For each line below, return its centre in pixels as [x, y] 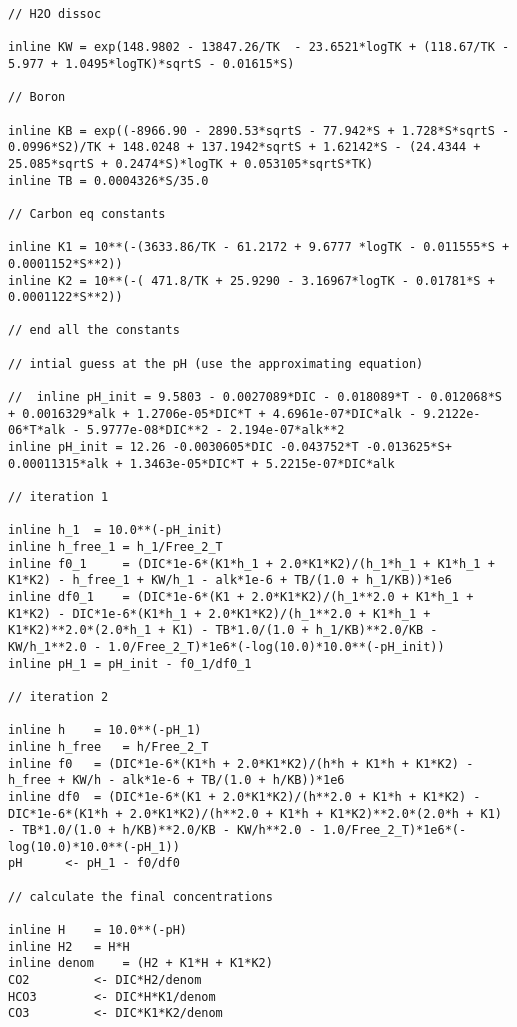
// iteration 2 [58, 696]
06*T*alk [37, 430]
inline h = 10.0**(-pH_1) [105, 730]
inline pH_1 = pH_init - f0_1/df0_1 [130, 663]
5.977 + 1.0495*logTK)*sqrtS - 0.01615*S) [151, 63]
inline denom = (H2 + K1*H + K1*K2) [140, 963]
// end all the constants [94, 330]
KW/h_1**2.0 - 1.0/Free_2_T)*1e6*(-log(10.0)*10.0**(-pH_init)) [226, 646]
